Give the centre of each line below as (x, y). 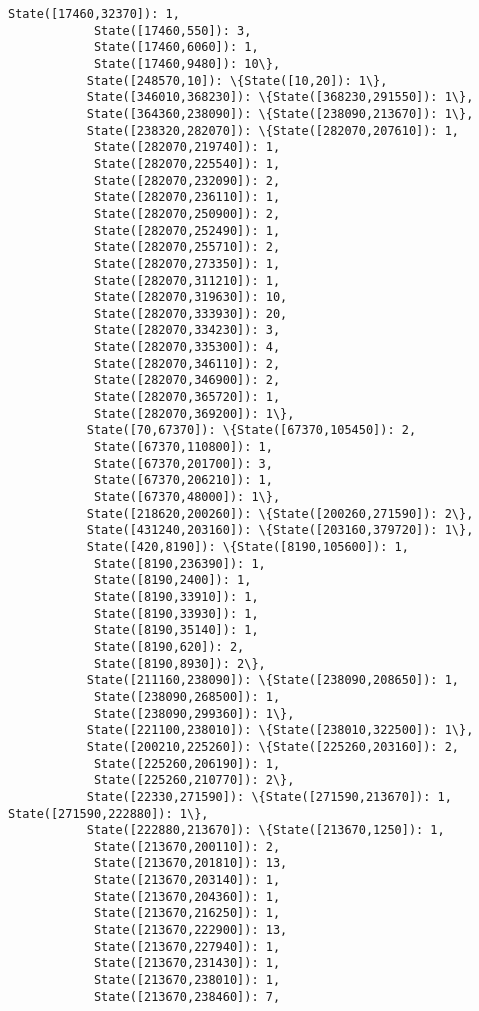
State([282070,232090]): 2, (187, 180)
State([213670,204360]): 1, (187, 896)
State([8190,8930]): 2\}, (179, 663)
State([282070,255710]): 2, (187, 247)
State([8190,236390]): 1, (179, 563)
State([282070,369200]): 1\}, (194, 413)
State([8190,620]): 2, (169, 646)
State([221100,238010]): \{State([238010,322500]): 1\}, (280, 730)
